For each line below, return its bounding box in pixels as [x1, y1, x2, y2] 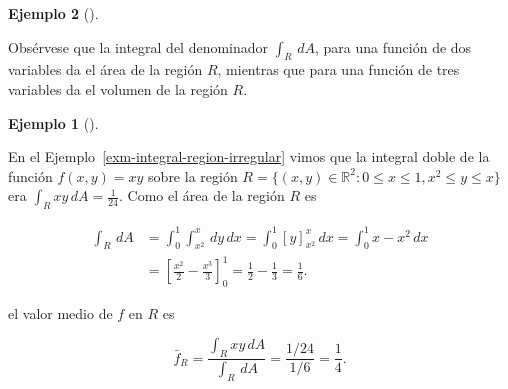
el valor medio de [8, 302, 113, 323]
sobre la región [148, 165, 238, 186]
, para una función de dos [315, 36, 472, 57]
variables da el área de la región [8, 59, 203, 80]
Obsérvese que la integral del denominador [8, 36, 269, 57]
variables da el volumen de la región [8, 78, 228, 99]
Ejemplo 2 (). [8, 3, 99, 23]
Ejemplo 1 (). [8, 112, 99, 133]
